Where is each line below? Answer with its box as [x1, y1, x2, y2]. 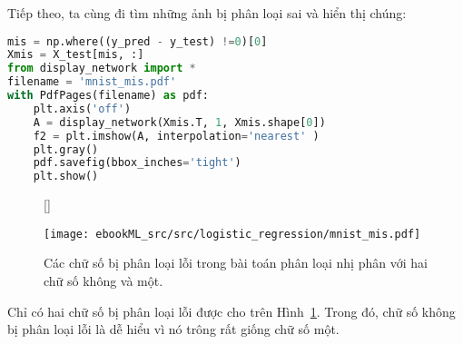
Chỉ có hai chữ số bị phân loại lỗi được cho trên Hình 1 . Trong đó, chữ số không [7, 301, 456, 320]
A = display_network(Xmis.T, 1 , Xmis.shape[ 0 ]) [33, 115, 326, 129]
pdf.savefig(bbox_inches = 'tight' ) [33, 156, 241, 170]
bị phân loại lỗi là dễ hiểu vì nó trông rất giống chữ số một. [7, 319, 340, 339]
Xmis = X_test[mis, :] [7, 48, 144, 62]
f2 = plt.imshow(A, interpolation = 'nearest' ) [33, 129, 320, 143]
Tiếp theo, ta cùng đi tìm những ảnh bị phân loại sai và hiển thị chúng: [7, 4, 407, 22]
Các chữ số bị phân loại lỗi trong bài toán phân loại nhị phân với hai [44, 253, 428, 272]
